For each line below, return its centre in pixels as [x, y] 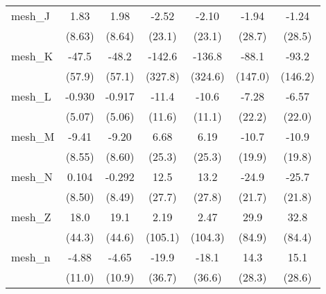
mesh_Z [31, 217]
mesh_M [33, 136]
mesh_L [31, 96]
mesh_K [32, 56]
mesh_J [31, 16]
